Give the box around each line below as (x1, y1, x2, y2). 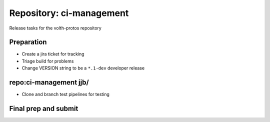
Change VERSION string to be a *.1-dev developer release (21, 65, 145, 71)
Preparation (9, 38, 47, 46)
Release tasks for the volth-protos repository (9, 25, 102, 31)
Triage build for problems (21, 58, 74, 64)
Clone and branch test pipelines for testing (21, 91, 110, 97)
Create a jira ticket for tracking (21, 51, 84, 57)
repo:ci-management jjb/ (9, 78, 89, 87)
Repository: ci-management (9, 7, 129, 18)
